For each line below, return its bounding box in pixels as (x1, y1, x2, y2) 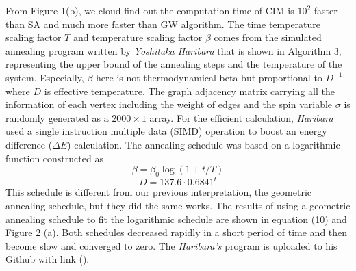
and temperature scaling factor (73, 30, 203, 44)
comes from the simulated (214, 30, 322, 44)
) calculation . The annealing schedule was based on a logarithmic (67, 137, 340, 151)
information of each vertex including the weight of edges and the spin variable (5, 97, 333, 112)
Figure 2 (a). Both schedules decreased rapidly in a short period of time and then (5, 225, 348, 240)
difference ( (5, 137, 53, 151)
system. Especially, (5, 70, 84, 84)
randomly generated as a (5, 110, 109, 125)
